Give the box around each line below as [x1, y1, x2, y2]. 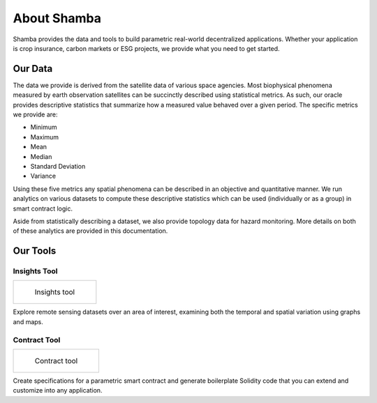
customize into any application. [13, 386, 103, 395]
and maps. [13, 317, 43, 326]
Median [30, 152, 52, 160]
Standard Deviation [30, 162, 86, 170]
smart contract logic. [13, 204, 73, 213]
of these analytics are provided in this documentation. [13, 227, 168, 235]
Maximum [30, 132, 59, 141]
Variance [30, 172, 56, 181]
